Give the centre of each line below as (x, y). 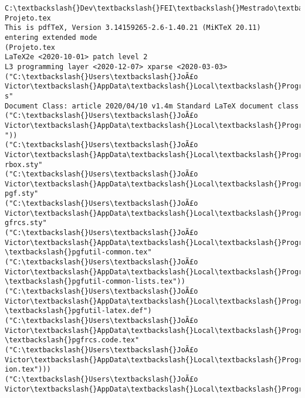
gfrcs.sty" (26, 223)
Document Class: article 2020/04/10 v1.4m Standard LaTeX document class (152, 106)
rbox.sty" (24, 164)
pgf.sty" (22, 194)
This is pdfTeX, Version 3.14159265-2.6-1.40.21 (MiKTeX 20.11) (133, 28)
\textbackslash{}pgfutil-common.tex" (78, 252)
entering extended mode (51, 37)
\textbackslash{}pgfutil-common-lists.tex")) (95, 282)
